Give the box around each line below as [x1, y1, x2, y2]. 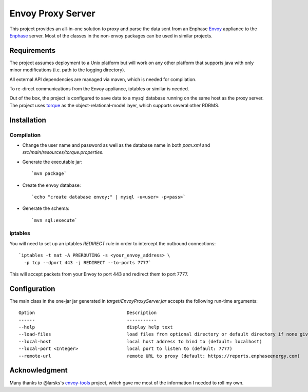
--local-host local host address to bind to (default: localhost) [18, 339, 262, 344]
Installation [9, 115, 46, 124]
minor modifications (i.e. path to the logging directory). [9, 67, 126, 73]
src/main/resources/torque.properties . [22, 149, 104, 155]
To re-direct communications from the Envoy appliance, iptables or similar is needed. [9, 86, 189, 92]
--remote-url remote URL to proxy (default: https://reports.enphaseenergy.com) [18, 353, 300, 359]
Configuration [9, 284, 55, 293]
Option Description [18, 310, 157, 316]
